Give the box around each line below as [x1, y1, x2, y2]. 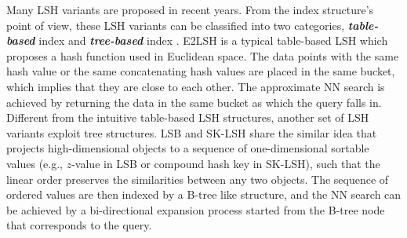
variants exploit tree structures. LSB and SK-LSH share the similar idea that [6, 124, 377, 141]
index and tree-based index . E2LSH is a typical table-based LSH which [38, 32, 388, 49]
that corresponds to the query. [6, 217, 152, 233]
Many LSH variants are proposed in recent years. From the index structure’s [6, 2, 374, 17]
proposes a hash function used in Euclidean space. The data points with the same [6, 47, 399, 64]
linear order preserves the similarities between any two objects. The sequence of [6, 170, 389, 187]
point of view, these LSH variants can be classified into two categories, [6, 16, 345, 33]
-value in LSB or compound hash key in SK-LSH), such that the [71, 155, 380, 171]
